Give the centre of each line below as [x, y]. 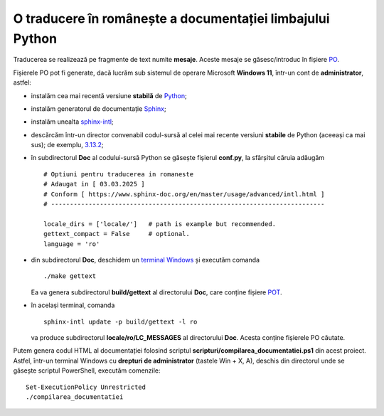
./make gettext [70, 276]
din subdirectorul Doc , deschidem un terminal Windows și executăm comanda [145, 260]
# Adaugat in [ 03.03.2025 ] [94, 184]
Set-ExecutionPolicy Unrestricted [86, 387]
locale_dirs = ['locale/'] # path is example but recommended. [160, 224]
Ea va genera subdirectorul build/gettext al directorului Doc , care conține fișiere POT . [156, 292]
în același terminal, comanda [73, 305]
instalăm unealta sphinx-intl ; [72, 122]
